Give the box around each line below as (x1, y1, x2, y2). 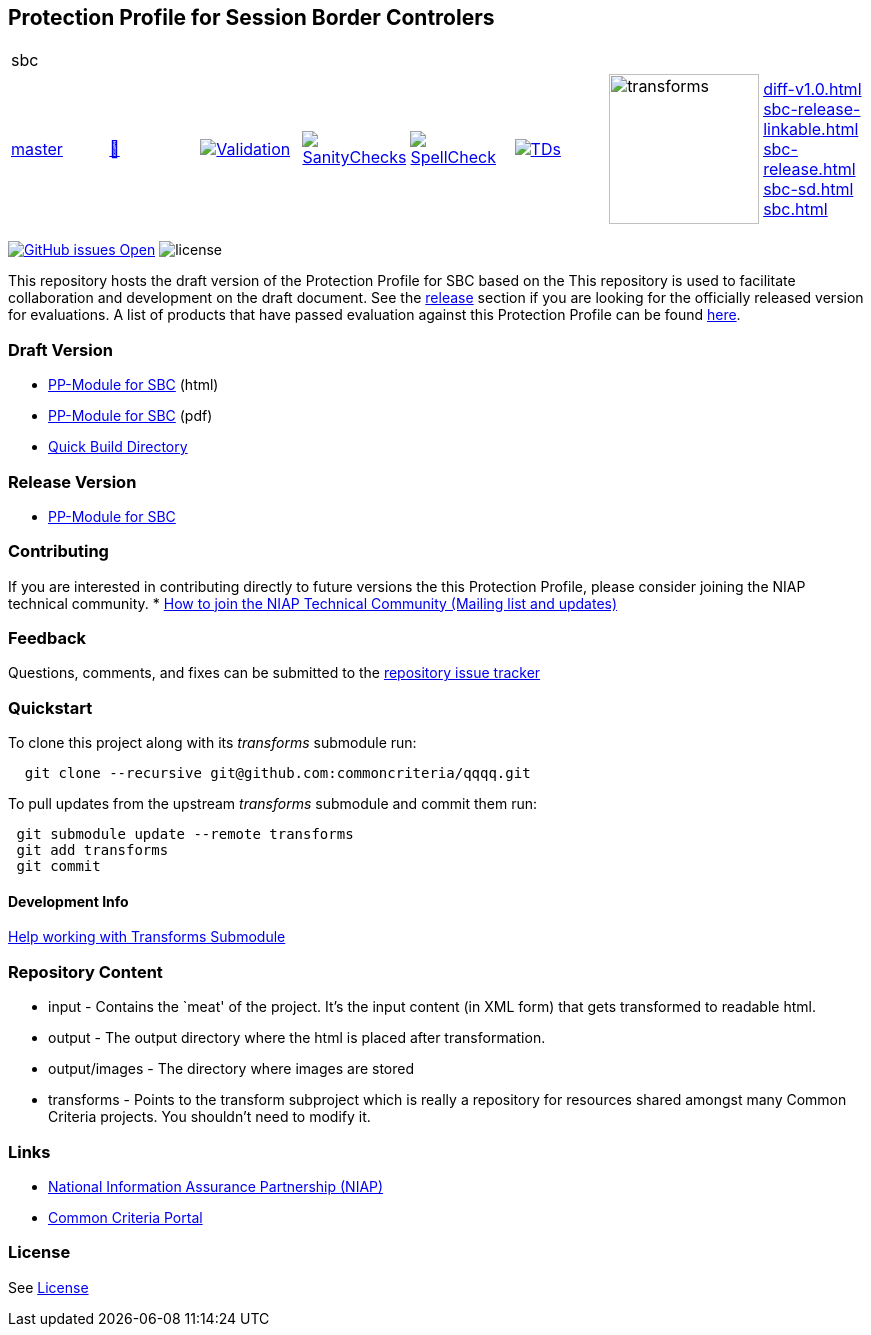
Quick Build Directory (48, 438, 188, 456)
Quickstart (8, 697, 93, 718)
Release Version (8, 471, 137, 492)
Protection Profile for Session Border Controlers (8, 5, 495, 30)
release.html (763, 159, 856, 180)
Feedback (8, 628, 87, 649)
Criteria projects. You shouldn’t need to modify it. (48, 1108, 371, 1126)
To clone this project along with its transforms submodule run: (8, 734, 417, 752)
